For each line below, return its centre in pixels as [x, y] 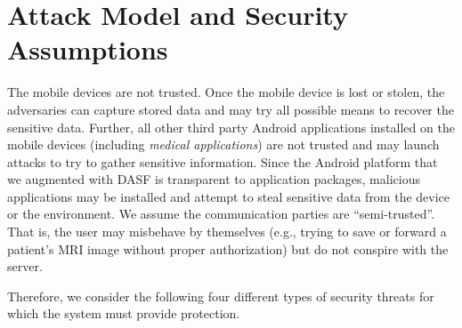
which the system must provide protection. [124, 313]
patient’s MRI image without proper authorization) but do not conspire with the [228, 248]
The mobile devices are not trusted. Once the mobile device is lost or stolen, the [226, 92]
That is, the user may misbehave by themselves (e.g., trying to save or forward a [227, 232]
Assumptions [88, 49]
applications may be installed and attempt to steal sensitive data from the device [229, 196]
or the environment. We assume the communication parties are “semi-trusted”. [221, 214]
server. [25, 266]
